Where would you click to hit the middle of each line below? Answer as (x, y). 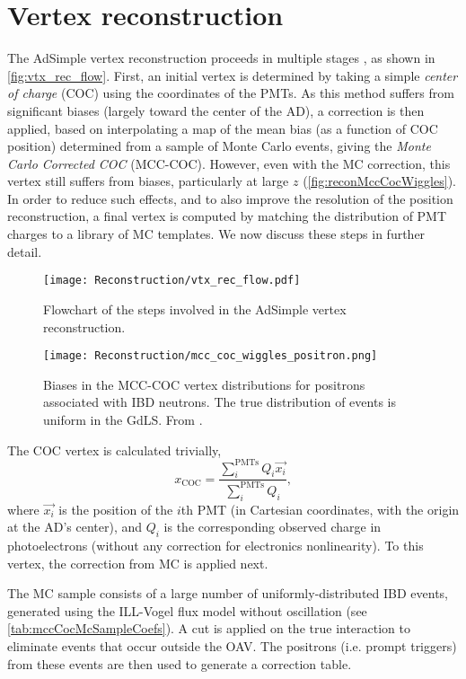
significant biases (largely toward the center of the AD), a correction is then (216, 110)
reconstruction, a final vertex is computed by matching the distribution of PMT (227, 216)
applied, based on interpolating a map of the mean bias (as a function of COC (223, 128)
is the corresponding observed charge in (273, 527)
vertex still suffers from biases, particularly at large (148, 181)
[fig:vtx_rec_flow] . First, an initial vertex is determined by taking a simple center (233, 75)
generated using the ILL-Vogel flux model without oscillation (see (187, 610)
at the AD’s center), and (75, 527)
